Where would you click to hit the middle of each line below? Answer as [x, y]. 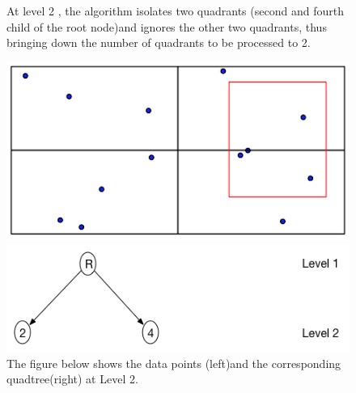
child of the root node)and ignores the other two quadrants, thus [167, 26]
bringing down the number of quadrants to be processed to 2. [159, 42]
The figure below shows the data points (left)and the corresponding [174, 363]
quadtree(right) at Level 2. [72, 379]
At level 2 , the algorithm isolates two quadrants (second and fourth [175, 11]
